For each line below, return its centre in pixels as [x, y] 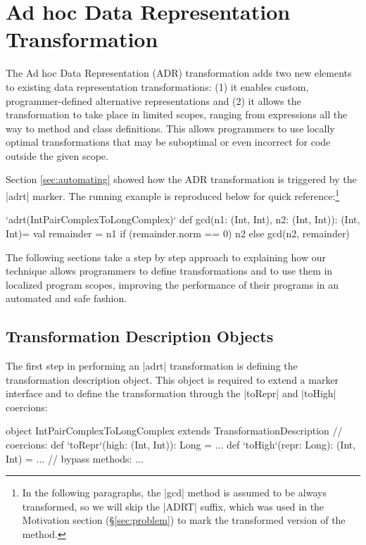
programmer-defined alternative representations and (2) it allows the [153, 100]
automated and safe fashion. [67, 298]
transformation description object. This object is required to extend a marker [172, 379]
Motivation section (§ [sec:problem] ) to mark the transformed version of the [184, 520]
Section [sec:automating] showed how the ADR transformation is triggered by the [181, 179]
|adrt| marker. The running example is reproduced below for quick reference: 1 [173, 195]
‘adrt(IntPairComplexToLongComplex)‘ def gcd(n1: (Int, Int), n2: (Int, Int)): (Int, [183, 219]
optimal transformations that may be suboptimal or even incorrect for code [168, 142]
